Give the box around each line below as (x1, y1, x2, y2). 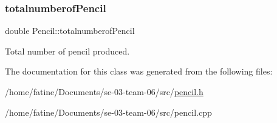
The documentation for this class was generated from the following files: (5, 65, 273, 78)
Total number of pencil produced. (5, 44, 130, 57)
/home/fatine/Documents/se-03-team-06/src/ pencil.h (5, 85, 203, 98)
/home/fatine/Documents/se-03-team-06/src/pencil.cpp (5, 105, 212, 118)
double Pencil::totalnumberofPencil (5, 24, 135, 37)
